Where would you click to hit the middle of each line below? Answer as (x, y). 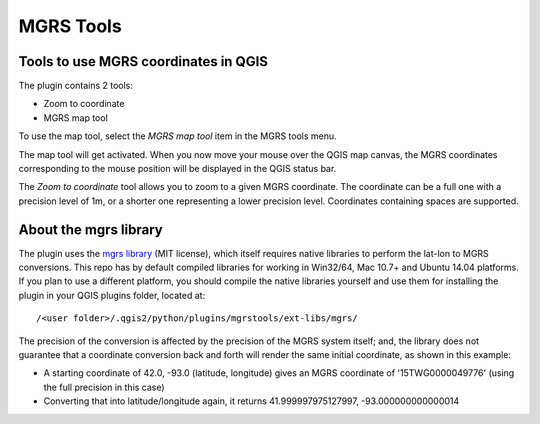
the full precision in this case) (104, 387)
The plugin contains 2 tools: (76, 86)
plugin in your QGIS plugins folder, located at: (112, 295)
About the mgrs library (91, 229)
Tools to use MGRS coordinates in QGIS (143, 61)
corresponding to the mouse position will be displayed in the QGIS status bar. (177, 169)
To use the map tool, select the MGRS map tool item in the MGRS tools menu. (177, 136)
